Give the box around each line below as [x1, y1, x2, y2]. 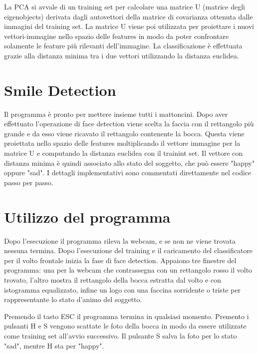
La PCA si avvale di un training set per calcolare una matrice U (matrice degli [4, 1, 245, 11]
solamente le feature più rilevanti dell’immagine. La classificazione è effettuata [4, 40, 243, 51]
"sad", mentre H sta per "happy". [4, 340, 104, 351]
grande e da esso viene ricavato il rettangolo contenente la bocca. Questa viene [4, 128, 245, 138]
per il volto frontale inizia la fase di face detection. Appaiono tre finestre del [4, 255, 237, 265]
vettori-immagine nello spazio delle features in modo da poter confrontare [4, 30, 229, 41]
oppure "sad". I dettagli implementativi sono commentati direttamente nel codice [4, 167, 252, 178]
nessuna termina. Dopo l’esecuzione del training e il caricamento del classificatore [4, 245, 253, 256]
